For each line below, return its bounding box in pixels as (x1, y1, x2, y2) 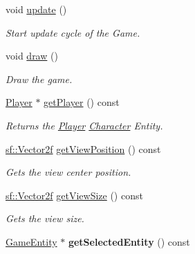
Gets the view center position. (6, 165, 131, 179)
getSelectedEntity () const (68, 234, 190, 248)
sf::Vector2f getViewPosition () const (6, 141, 161, 156)
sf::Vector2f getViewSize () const (6, 188, 143, 202)
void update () (6, 2, 67, 16)
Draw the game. (6, 71, 73, 86)
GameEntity (6, 234, 57, 248)
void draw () (6, 48, 58, 63)
